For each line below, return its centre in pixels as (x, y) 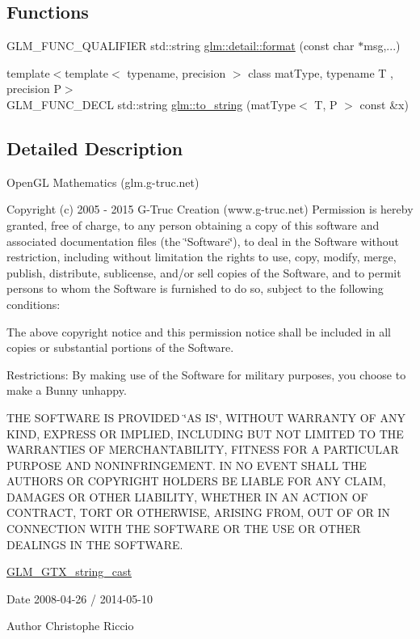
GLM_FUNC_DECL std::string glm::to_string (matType (151, 104)
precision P (34, 89)
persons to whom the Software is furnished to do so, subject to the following (195, 288)
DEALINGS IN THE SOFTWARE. (95, 544)
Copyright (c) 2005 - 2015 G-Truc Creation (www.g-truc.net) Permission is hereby (210, 209)
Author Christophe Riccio (70, 626)
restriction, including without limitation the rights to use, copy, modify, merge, (202, 257)
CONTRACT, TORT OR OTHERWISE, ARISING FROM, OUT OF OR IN (199, 512)
